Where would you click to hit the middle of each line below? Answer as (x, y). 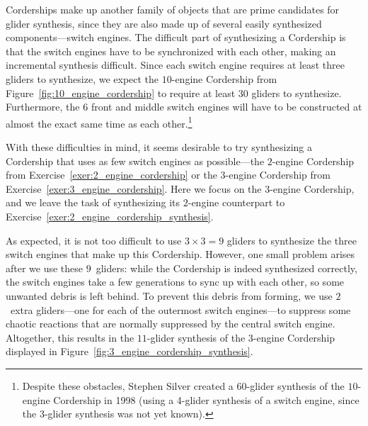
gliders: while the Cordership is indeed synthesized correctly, (226, 268)
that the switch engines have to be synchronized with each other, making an (171, 51)
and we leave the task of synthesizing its (93, 202)
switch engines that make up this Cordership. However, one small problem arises (180, 254)
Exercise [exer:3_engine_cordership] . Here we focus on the (134, 188)
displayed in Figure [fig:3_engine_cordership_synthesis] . (130, 351)
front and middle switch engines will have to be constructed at (226, 107)
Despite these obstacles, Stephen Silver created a (128, 385)
